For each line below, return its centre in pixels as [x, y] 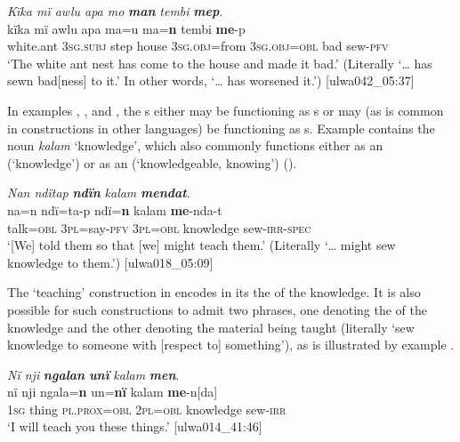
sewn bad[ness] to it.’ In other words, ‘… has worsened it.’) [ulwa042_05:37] [211, 80]
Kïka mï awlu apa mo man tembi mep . [115, 11]
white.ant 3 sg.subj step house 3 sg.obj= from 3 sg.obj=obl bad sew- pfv [198, 46]
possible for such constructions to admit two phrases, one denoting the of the [217, 309]
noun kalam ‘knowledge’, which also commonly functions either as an [195, 145]
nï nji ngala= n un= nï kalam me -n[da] [113, 392]
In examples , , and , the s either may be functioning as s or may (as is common [226, 110]
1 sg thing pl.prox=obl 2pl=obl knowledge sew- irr [147, 409]
